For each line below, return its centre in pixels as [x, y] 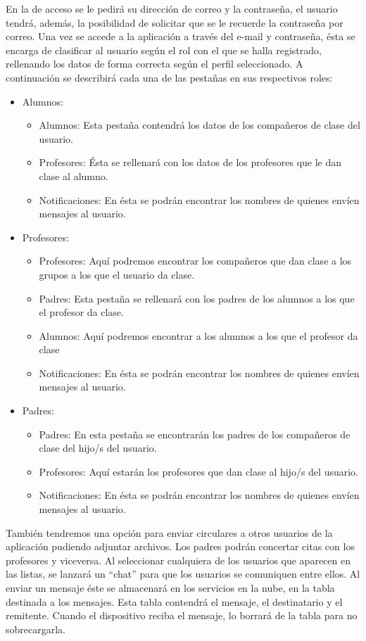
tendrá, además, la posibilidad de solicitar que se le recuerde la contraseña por [175, 22]
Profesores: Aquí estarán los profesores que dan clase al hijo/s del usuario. [198, 471]
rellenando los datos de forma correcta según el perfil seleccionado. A [154, 64]
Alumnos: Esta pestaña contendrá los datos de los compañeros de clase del [200, 125]
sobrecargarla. [36, 629]
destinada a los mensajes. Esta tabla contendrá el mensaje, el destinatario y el [174, 601]
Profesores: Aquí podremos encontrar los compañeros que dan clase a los [195, 261]
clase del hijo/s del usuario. [98, 448]
